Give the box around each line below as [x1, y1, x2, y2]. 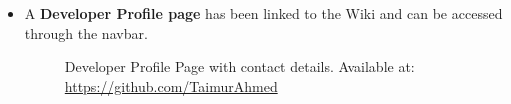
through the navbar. [24, 22, 148, 43]
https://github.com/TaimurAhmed [64, 75, 278, 96]
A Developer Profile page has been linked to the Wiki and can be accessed [24, 3, 503, 23]
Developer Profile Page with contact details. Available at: [64, 56, 415, 77]
